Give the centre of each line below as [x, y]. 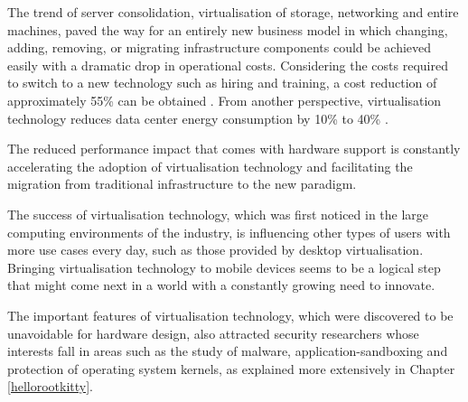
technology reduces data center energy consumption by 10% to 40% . [198, 118]
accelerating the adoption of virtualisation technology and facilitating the [210, 166]
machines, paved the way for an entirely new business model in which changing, [228, 29]
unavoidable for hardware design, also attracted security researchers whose [213, 333]
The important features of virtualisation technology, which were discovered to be [230, 315]
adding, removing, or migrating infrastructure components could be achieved [220, 47]
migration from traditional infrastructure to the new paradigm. [182, 184]
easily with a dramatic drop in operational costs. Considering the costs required [228, 65]
